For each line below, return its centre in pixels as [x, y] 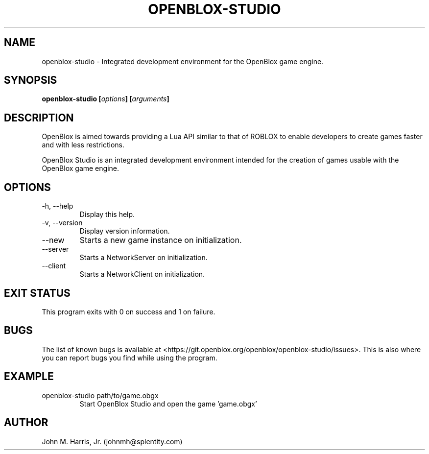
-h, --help [58, 206]
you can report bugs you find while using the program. [130, 358]
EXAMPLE [29, 377]
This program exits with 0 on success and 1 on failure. [129, 311]
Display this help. [107, 215]
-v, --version [62, 223]
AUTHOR [26, 423]
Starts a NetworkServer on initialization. [143, 258]
